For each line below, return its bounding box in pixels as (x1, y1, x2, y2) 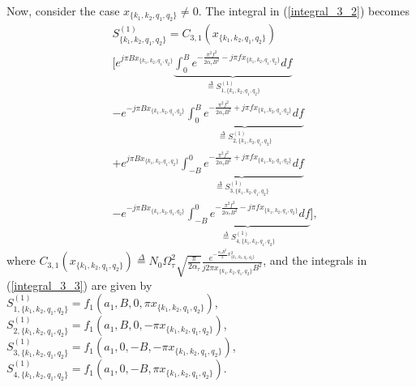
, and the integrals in (263, 252, 367, 269)
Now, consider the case (6, 2, 120, 19)
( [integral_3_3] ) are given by (6, 276, 152, 293)
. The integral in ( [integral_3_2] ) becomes (198, 2, 410, 19)
